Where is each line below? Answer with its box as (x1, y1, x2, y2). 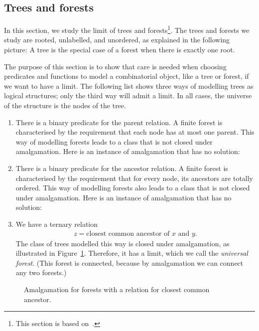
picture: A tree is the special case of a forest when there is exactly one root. (4, 44, 235, 55)
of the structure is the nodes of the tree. (4, 100, 126, 111)
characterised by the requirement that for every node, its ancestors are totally (15, 172, 254, 183)
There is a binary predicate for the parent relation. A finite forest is (15, 117, 223, 127)
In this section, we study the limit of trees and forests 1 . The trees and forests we (4, 23, 250, 35)
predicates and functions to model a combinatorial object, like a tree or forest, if (4, 71, 249, 81)
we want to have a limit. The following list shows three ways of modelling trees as (4, 80, 254, 91)
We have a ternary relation (15, 218, 98, 229)
